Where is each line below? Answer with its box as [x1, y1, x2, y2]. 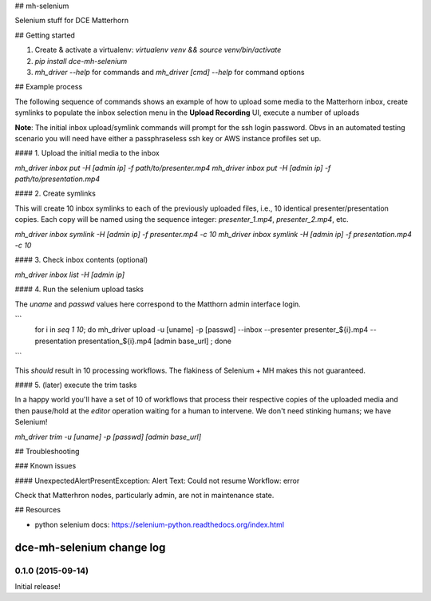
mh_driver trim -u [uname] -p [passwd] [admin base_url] [14, 432, 202, 441]
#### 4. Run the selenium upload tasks [14, 284, 144, 295]
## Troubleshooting [14, 446, 80, 456]
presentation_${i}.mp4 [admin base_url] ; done [77, 336, 231, 346]
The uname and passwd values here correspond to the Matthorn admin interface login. [14, 299, 301, 309]
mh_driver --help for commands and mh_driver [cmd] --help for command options [34, 67, 305, 77]
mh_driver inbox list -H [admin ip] [14, 270, 125, 279]
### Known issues [14, 461, 77, 471]
